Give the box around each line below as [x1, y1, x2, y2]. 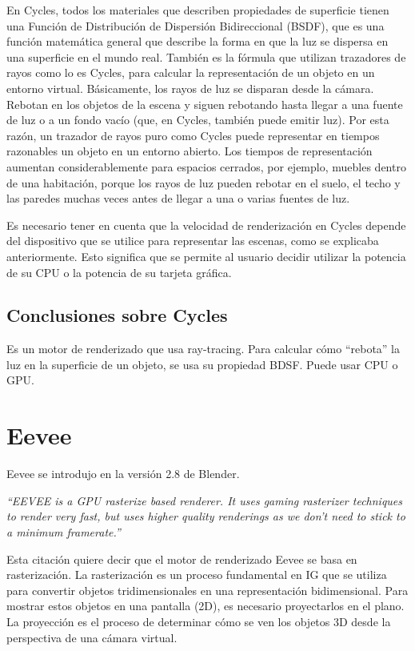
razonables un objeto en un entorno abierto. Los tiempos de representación [6, 143, 373, 159]
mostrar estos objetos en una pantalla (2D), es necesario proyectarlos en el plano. [6, 597, 405, 614]
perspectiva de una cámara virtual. [6, 629, 178, 645]
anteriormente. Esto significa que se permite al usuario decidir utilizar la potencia [6, 247, 406, 264]
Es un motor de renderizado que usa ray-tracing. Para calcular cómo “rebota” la [6, 340, 401, 357]
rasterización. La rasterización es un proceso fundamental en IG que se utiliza [6, 566, 387, 583]
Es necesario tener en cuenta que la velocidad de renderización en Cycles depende [6, 216, 406, 233]
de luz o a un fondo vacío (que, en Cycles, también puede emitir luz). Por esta [6, 111, 389, 128]
